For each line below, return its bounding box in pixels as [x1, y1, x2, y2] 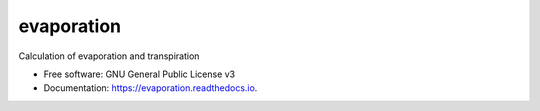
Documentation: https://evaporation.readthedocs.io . [43, 82, 258, 94]
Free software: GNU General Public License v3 [43, 68, 236, 80]
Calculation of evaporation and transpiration [18, 50, 200, 62]
